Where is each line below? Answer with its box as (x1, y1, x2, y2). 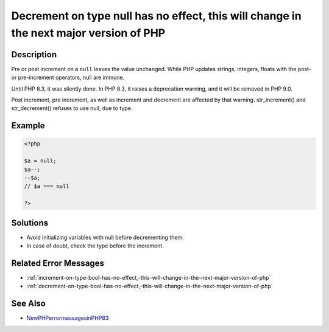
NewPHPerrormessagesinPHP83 (26, 314, 109, 322)
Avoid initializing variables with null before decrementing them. (26, 233, 184, 241)
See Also (11, 299, 46, 309)
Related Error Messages (11, 258, 105, 268)
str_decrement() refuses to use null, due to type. (11, 105, 133, 112)
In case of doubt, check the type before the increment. (26, 242, 164, 249)
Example (11, 120, 45, 131)
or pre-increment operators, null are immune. (11, 74, 125, 81)
